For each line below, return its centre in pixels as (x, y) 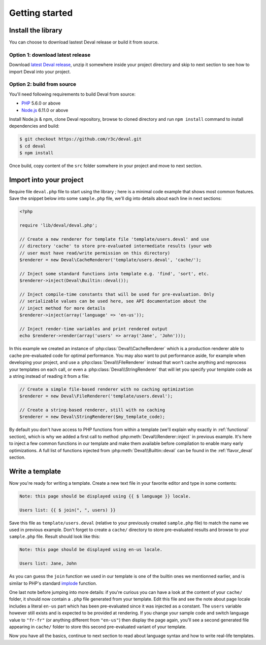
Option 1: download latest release (50, 55)
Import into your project (46, 180)
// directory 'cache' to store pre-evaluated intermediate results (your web (116, 246)
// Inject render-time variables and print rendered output (94, 329)
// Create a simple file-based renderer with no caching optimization (107, 389)
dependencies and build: (34, 126)
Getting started (41, 13)
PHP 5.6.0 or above (41, 103)
